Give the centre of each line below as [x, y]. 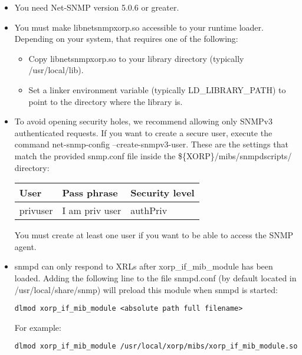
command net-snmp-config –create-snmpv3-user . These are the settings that [151, 144]
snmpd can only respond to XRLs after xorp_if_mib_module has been [144, 266]
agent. [25, 246]
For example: [38, 327]
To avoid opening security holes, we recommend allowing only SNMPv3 [143, 121]
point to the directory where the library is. [106, 101]
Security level [163, 193]
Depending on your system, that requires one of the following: [126, 39]
